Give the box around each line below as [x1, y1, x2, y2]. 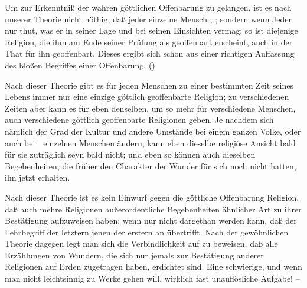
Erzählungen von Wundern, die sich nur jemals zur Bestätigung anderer [5, 248, 264, 261]
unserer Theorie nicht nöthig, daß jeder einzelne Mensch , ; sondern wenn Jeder [5, 12, 292, 25]
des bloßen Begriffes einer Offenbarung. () [5, 58, 155, 71]
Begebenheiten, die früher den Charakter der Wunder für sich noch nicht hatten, [5, 159, 296, 172]
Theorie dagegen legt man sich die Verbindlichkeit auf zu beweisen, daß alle [5, 237, 278, 250]
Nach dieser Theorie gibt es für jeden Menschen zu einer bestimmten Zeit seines [5, 78, 293, 91]
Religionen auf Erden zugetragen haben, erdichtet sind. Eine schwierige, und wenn [5, 260, 302, 273]
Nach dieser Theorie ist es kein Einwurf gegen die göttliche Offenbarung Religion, [5, 191, 299, 203]
